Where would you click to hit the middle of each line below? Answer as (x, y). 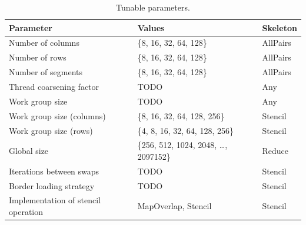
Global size (29, 151)
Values (151, 27)
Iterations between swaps (54, 171)
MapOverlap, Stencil (174, 206)
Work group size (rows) (51, 130)
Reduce (275, 151)
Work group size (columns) (57, 115)
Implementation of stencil (55, 200)
